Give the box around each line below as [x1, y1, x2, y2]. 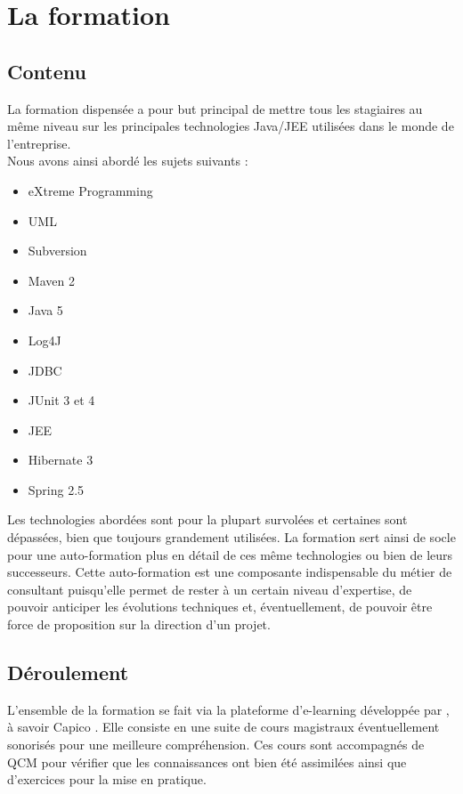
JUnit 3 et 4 [28, 391, 95, 409]
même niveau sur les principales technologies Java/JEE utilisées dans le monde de [7, 117, 454, 135]
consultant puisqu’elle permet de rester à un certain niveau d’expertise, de [7, 579, 412, 598]
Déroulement [7, 659, 129, 686]
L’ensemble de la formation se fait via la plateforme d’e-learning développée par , [7, 700, 450, 718]
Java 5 [28, 301, 63, 320]
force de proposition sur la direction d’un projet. [7, 615, 271, 634]
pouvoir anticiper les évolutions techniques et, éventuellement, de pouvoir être [7, 597, 433, 616]
